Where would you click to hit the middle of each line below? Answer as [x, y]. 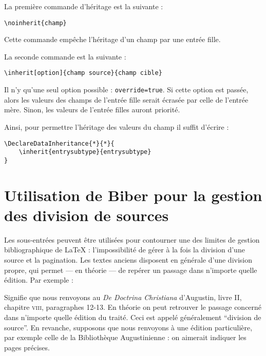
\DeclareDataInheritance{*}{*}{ [59, 143]
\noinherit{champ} [35, 23]
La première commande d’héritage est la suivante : [84, 6]
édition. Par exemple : [39, 280]
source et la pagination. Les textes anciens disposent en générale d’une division [128, 260]
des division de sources [87, 215]
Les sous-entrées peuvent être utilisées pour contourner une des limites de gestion [132, 239]
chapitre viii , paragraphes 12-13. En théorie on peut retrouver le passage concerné [133, 307]
